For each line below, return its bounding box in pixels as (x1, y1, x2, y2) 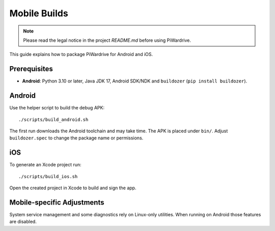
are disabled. (9, 219, 37, 225)
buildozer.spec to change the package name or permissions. (9, 135, 144, 141)
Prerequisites (9, 65, 53, 73)
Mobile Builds (9, 8, 68, 19)
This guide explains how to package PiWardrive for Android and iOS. (9, 51, 153, 57)
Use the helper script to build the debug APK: (9, 105, 104, 111)
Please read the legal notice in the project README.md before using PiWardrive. (23, 37, 191, 43)
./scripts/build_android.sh (18, 117, 89, 122)
